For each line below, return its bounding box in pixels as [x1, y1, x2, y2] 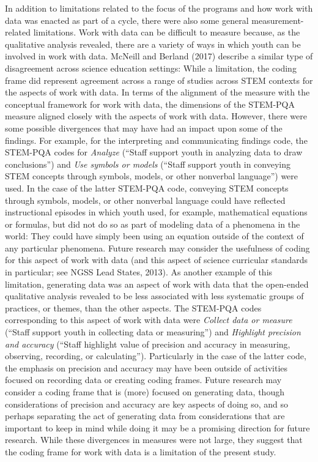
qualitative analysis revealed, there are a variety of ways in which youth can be [5, 37, 301, 50]
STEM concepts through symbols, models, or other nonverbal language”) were [5, 170, 298, 182]
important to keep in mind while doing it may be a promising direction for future [5, 421, 310, 434]
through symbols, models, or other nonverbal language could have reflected [5, 193, 286, 206]
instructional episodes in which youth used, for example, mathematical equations [5, 206, 308, 218]
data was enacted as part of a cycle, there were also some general [5, 13, 249, 26]
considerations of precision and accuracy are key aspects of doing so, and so [5, 397, 289, 410]
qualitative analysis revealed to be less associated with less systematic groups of [5, 289, 304, 302]
